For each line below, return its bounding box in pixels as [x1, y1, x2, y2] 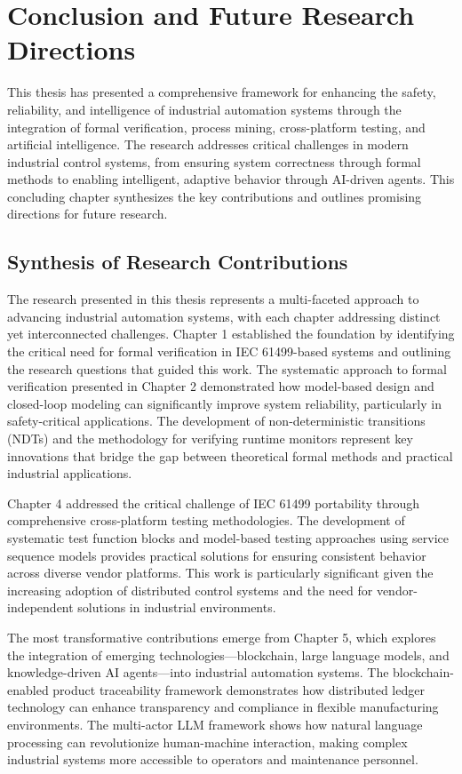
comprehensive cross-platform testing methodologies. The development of [7, 511, 405, 530]
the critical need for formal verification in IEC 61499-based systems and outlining [7, 342, 451, 361]
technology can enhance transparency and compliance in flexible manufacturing [7, 698, 439, 716]
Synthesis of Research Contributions [7, 248, 348, 275]
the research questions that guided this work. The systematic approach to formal [7, 359, 447, 378]
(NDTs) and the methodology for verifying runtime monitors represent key [7, 429, 413, 448]
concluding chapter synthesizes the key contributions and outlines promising [7, 187, 422, 205]
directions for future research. [7, 204, 168, 223]
